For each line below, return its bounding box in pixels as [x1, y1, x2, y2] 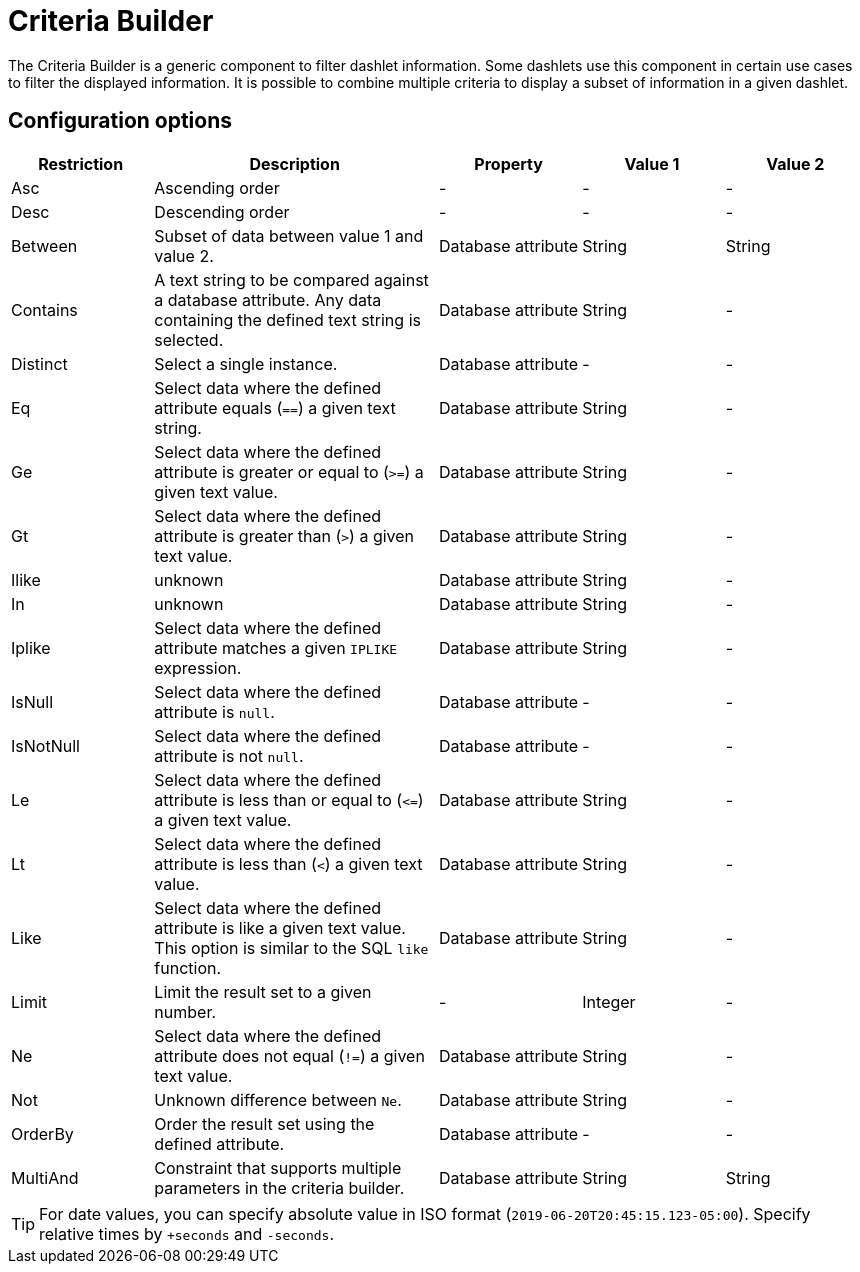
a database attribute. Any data [154, 289, 382, 310]
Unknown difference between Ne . [154, 1089, 402, 1110]
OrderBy [11, 1123, 74, 1144]
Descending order [154, 201, 290, 222]
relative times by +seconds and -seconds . [39, 1223, 335, 1244]
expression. [154, 657, 242, 678]
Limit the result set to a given [154, 981, 372, 1002]
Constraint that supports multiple [154, 1157, 402, 1178]
